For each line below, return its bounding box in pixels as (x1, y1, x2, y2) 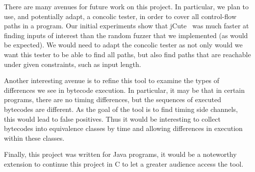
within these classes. (4, 132, 65, 143)
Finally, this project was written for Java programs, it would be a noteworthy (4, 149, 237, 159)
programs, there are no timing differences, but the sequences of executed (4, 94, 222, 105)
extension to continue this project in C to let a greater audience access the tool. (4, 158, 244, 169)
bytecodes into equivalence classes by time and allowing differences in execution (4, 123, 243, 133)
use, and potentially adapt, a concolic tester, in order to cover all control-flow (4, 11, 237, 21)
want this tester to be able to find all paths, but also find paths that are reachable (4, 49, 251, 59)
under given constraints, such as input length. (4, 59, 141, 69)
